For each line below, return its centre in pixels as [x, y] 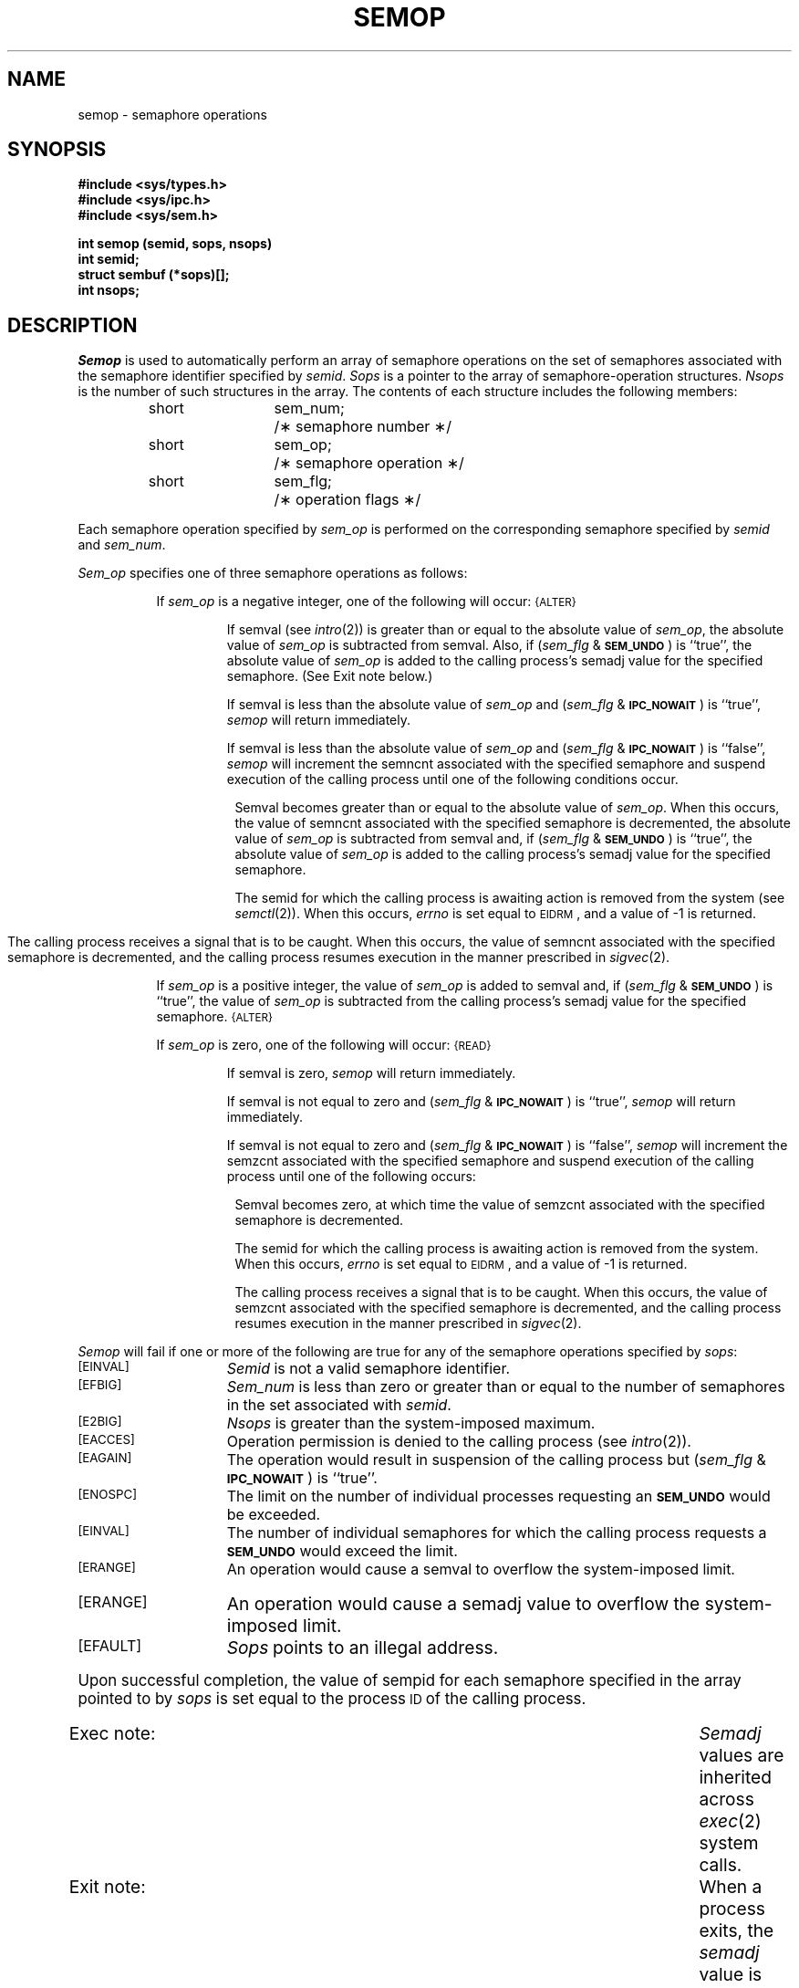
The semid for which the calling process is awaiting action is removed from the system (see [510, 898]
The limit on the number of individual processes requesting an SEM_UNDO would [498, 1496]
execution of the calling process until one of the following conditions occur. [452, 780]
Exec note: [112, 1734]
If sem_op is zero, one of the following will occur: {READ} [324, 1045]
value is [731, 1975]
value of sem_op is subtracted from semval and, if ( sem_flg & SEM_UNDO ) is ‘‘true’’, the [493, 839]
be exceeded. [274, 1515]
